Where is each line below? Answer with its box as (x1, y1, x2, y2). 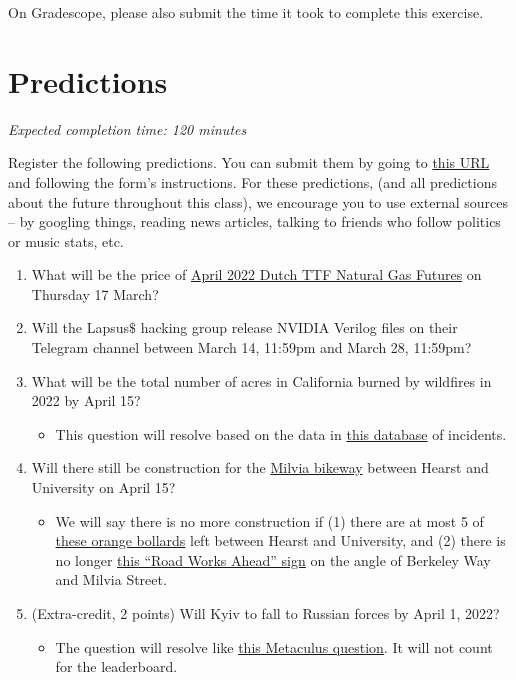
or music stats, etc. (8, 230, 124, 251)
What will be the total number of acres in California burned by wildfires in (31, 370, 492, 391)
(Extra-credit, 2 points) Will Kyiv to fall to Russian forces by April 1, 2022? (31, 603, 500, 623)
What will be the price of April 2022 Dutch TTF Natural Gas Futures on (31, 264, 482, 285)
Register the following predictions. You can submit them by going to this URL (8, 152, 490, 173)
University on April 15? (31, 477, 176, 498)
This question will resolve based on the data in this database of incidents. (55, 423, 507, 444)
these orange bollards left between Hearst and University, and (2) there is (55, 530, 506, 551)
